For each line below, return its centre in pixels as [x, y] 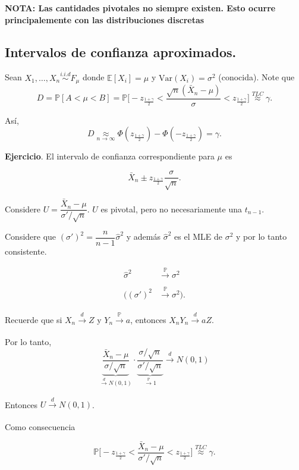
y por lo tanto [262, 236]
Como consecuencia [40, 426]
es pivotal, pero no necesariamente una [171, 209]
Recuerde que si [34, 319]
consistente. [26, 251]
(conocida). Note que [256, 77]
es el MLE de [198, 236]
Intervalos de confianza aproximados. [121, 51]
